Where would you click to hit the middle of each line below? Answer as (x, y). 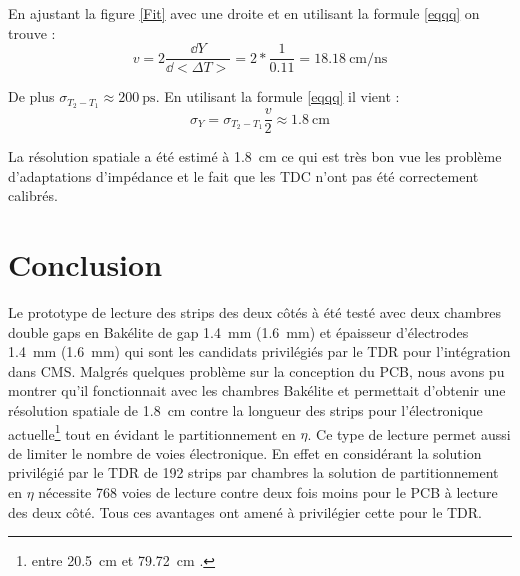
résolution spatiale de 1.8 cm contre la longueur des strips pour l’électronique (245, 410)
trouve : (32, 32)
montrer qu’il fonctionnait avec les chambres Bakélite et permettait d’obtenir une (257, 390)
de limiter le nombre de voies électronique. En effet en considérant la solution (245, 452)
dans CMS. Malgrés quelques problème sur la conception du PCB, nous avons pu (256, 370)
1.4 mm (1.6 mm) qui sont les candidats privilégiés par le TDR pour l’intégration (259, 351)
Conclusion (85, 264)
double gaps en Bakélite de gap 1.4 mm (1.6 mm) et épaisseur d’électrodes (238, 331)
